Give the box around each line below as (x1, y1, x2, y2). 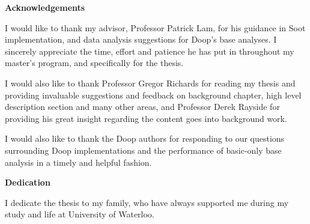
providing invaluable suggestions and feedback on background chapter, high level (5, 88, 302, 101)
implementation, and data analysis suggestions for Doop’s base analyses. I (5, 33, 277, 46)
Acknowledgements (5, 1, 85, 13)
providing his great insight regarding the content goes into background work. (5, 112, 287, 124)
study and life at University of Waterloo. (5, 208, 154, 220)
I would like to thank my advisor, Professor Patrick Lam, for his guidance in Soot (5, 21, 306, 34)
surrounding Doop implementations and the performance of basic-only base (5, 144, 282, 156)
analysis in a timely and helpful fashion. (5, 156, 152, 168)
